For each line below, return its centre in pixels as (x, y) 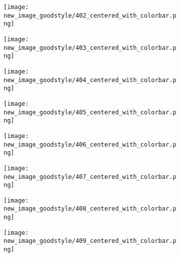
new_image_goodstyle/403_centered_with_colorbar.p (90, 48)
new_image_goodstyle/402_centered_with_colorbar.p (90, 15)
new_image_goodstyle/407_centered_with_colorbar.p (90, 177)
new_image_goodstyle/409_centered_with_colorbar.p (90, 241)
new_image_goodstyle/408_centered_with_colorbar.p (90, 209)
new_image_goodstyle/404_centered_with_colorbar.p (90, 80)
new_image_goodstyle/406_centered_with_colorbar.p (90, 144)
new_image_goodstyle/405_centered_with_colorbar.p (90, 112)
